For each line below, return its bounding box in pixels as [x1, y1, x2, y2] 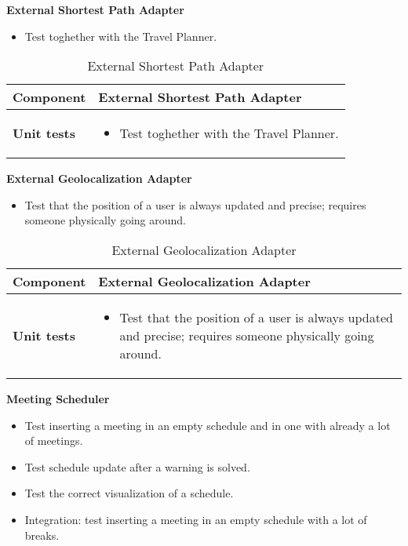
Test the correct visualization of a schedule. [24, 485, 234, 501]
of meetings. [24, 432, 83, 449]
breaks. [24, 526, 60, 543]
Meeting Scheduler [6, 390, 110, 406]
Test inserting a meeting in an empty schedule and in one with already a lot [24, 417, 391, 433]
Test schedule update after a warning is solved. [24, 458, 250, 475]
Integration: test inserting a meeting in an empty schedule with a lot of [24, 511, 367, 527]
